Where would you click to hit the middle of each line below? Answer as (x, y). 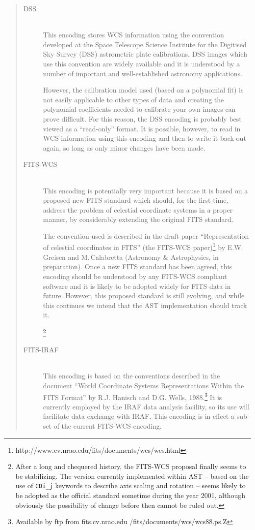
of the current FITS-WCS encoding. (108, 425)
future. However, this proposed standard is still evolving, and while (144, 296)
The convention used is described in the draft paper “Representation (146, 235)
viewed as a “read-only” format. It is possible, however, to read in (142, 128)
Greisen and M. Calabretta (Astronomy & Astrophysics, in (131, 257)
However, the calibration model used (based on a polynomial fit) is (143, 90)
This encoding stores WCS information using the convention (133, 35)
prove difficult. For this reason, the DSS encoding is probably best (142, 118)
